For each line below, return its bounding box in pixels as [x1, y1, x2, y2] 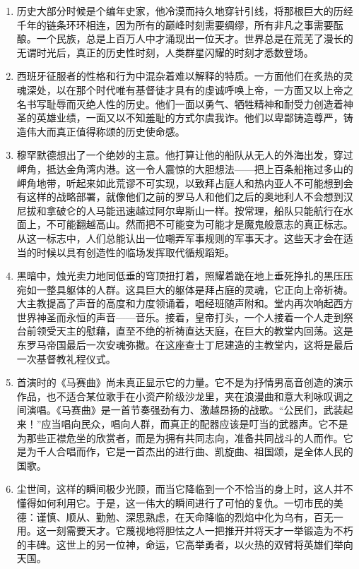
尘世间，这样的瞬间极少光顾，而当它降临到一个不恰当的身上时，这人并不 [16, 481, 353, 496]
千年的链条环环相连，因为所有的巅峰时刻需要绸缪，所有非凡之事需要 [16, 17, 334, 32]
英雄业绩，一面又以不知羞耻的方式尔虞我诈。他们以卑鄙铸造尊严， [36, 110, 343, 125]
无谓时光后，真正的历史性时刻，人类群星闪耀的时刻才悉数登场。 [16, 44, 314, 59]
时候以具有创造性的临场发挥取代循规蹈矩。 [36, 244, 235, 259]
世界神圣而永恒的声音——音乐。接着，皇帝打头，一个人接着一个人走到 [16, 309, 343, 324]
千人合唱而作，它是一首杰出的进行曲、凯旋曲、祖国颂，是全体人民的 [36, 444, 353, 459]
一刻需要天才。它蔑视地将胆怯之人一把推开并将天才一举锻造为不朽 [46, 523, 353, 538]
